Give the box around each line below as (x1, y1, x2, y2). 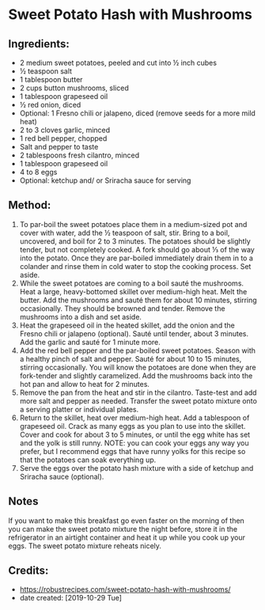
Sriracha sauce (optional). (19, 472, 104, 481)
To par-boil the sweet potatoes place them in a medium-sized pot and (19, 219, 248, 229)
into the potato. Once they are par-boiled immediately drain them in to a (19, 253, 253, 263)
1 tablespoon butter (19, 75, 83, 84)
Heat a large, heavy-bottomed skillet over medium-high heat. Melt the (19, 286, 248, 296)
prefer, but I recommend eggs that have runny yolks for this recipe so (19, 446, 246, 456)
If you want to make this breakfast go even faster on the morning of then (8, 516, 245, 525)
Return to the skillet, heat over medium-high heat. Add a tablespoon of (19, 413, 250, 422)
